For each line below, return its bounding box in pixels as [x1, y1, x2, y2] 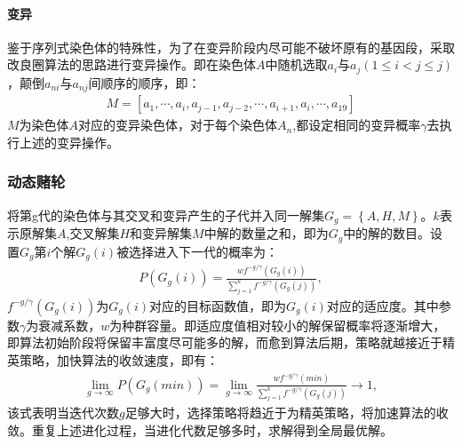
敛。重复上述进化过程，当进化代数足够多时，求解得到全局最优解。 [7, 421, 393, 440]
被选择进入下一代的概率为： [116, 242, 279, 260]
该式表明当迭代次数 [7, 403, 119, 422]
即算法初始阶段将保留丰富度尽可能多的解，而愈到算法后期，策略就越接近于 [7, 333, 442, 352]
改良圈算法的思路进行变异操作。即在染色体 [7, 55, 256, 74]
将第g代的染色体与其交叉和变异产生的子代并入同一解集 [7, 205, 324, 224]
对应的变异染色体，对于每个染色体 [78, 115, 278, 134]
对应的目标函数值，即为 [149, 296, 287, 314]
